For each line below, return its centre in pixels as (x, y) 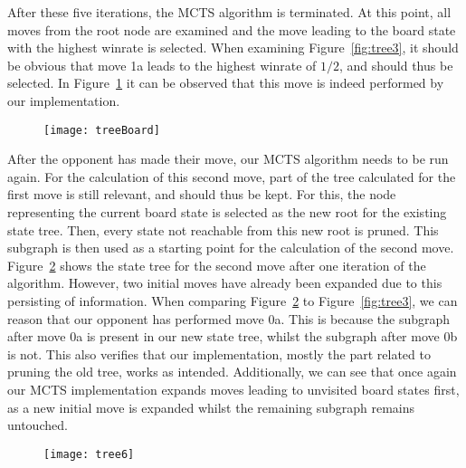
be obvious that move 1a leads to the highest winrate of (162, 65)
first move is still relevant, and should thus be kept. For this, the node (202, 194)
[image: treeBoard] (102, 130)
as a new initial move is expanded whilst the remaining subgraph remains (211, 407)
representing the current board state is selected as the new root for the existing (227, 212)
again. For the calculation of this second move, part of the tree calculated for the (232, 176)
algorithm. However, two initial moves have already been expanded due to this (225, 283)
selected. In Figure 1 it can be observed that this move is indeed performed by (226, 83)
